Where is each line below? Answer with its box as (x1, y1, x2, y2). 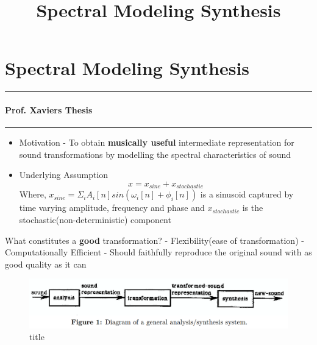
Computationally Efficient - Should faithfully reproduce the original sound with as (5, 246, 312, 258)
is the (242, 201, 263, 214)
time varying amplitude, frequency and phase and (19, 201, 205, 214)
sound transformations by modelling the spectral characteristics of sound (19, 148, 291, 160)
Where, (19, 188, 46, 201)
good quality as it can (5, 257, 87, 270)
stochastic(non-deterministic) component (19, 213, 171, 226)
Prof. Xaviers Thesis (5, 103, 93, 116)
